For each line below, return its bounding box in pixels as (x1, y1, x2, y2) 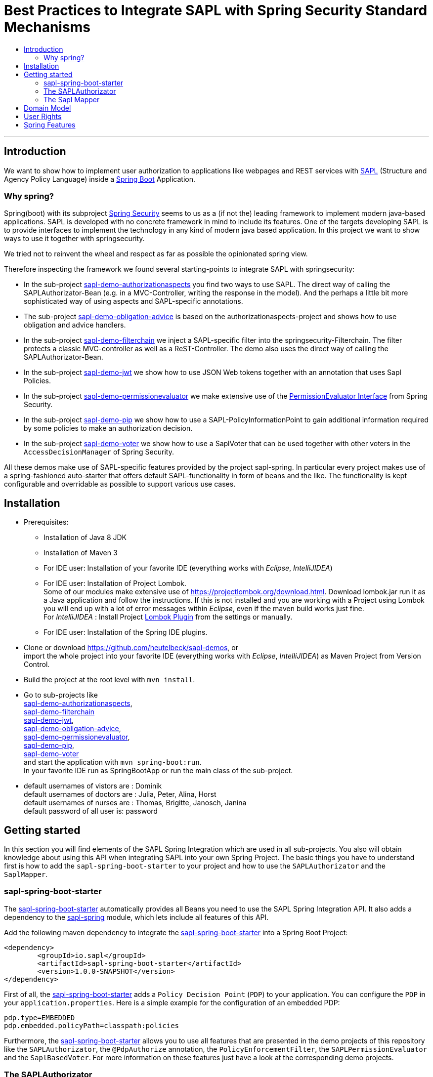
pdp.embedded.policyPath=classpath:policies (4, 1021, 179, 1030)
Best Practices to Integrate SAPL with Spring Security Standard (4, 2, 428, 19)
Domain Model (24, 103, 71, 112)
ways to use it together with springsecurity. (4, 234, 145, 243)
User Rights (24, 112, 62, 121)
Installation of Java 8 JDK (43, 533, 127, 542)
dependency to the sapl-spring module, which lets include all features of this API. (4, 912, 269, 921)
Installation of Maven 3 (43, 548, 118, 557)
